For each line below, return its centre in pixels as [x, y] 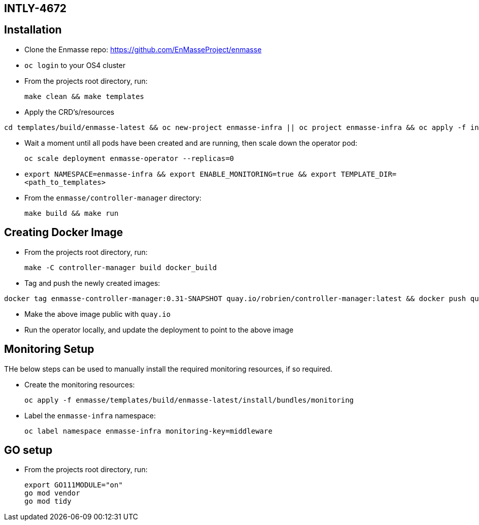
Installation [33, 30]
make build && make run [72, 213]
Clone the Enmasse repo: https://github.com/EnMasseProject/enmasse [143, 49]
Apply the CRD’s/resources [70, 112]
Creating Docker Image [64, 233]
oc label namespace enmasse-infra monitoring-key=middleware [148, 431]
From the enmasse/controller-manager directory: [113, 198]
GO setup [28, 450]
